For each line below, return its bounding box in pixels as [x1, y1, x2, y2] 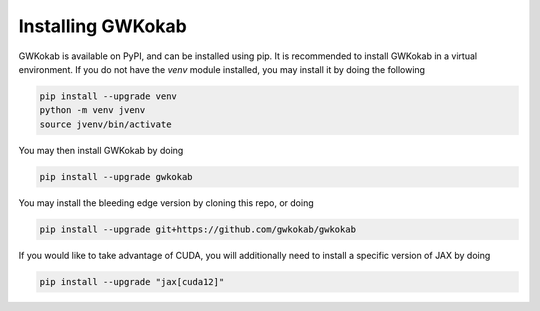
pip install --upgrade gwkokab [39, 171, 194, 182]
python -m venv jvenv [39, 105, 146, 116]
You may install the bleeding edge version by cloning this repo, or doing [18, 196, 314, 209]
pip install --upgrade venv [39, 90, 177, 102]
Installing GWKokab [18, 15, 187, 37]
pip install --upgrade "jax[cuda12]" [39, 276, 225, 287]
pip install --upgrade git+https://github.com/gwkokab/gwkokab [39, 223, 357, 235]
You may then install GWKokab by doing [18, 144, 184, 156]
